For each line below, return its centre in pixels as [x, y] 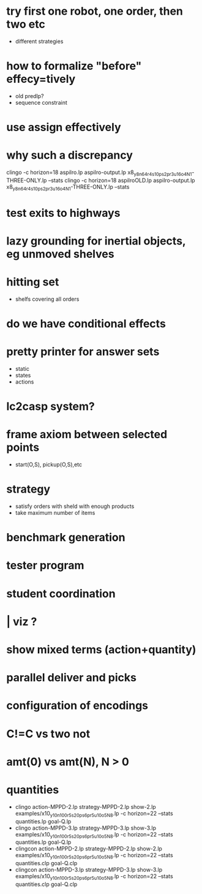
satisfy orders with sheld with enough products [75, 506]
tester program [45, 566]
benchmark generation [66, 538]
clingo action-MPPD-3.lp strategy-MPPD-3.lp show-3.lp [85, 828]
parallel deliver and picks [71, 678]
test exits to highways [63, 213]
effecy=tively [41, 79]
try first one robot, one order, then [95, 11]
